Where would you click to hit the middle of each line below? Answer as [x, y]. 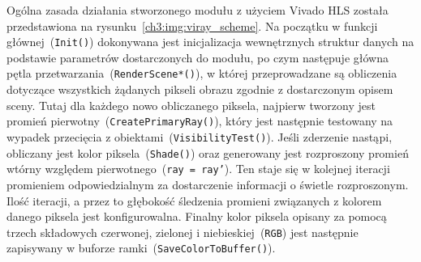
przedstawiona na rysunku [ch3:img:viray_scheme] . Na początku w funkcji [192, 25]
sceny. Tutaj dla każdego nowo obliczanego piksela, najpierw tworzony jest [191, 105]
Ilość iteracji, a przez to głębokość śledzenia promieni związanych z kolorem [194, 200]
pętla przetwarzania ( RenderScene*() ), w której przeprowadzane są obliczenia [202, 73]
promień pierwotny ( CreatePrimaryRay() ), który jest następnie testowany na [200, 121]
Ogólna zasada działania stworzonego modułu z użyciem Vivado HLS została [198, 10]
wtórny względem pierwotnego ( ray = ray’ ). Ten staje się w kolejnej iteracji [198, 169]
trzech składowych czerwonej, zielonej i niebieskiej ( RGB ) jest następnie [183, 232]
